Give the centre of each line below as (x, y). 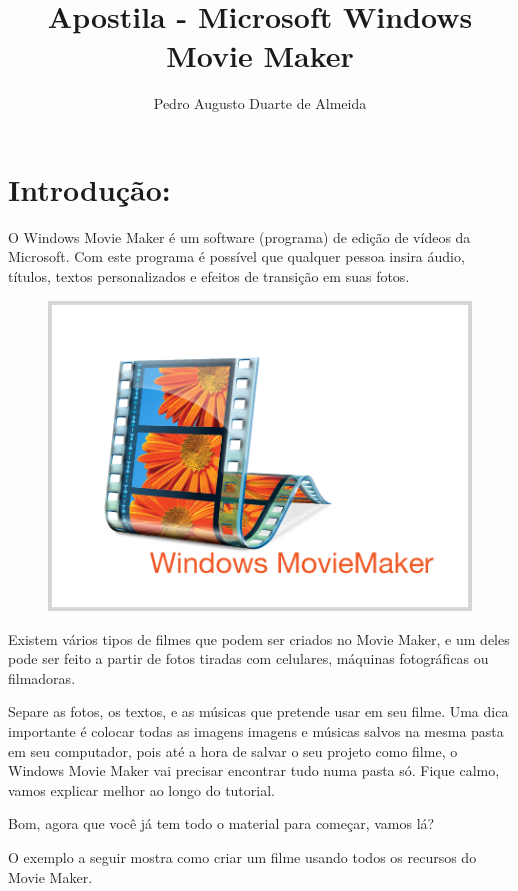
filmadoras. (42, 677)
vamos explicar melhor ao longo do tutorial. (141, 789)
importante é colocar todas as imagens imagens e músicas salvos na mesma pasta (256, 730)
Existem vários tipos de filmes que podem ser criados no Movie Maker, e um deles (259, 638)
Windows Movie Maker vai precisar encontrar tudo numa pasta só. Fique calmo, (254, 770)
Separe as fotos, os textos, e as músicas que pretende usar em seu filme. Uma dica (258, 711)
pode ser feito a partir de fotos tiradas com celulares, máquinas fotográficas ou (248, 658)
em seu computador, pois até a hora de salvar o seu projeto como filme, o (233, 750)
